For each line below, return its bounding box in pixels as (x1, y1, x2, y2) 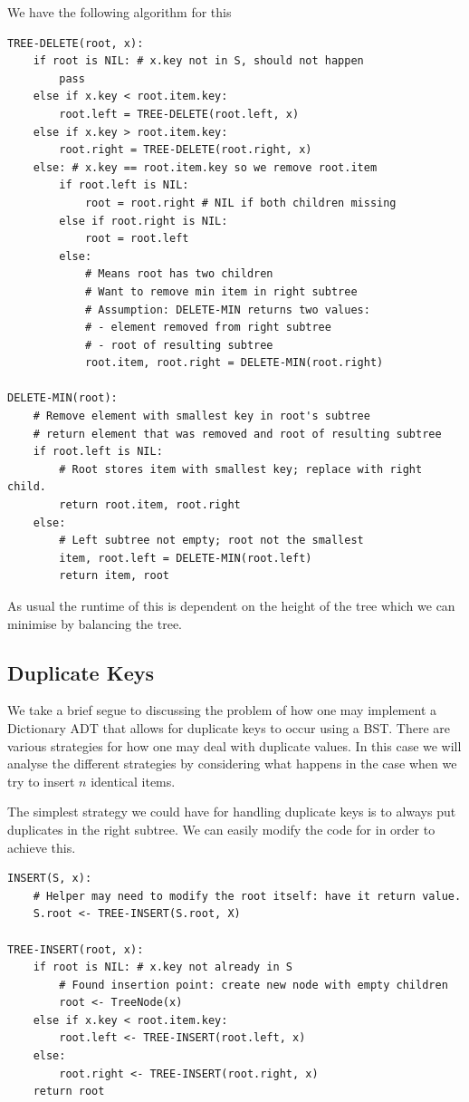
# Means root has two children (84, 267, 273, 281)
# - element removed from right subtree (84, 321, 331, 334)
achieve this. (7, 837, 76, 856)
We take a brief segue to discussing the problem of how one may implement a (7, 701, 436, 720)
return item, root (59, 569, 169, 583)
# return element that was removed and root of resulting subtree (33, 427, 442, 440)
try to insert (7, 771, 75, 790)
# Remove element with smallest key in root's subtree (33, 410, 370, 423)
